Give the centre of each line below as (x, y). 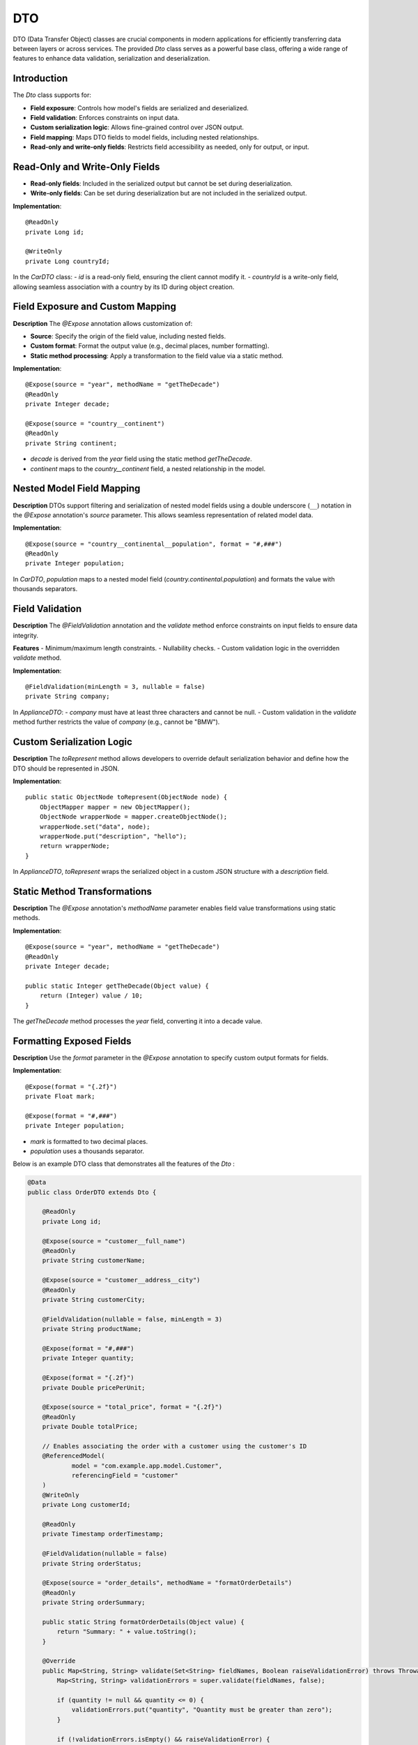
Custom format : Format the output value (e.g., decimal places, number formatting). (150, 346)
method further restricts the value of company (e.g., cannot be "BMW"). (116, 722)
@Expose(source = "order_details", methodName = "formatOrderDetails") (167, 1583)
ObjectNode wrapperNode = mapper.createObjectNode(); (133, 817)
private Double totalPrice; (90, 1427)
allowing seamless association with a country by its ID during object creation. (124, 287)
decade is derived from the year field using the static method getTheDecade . (141, 459)
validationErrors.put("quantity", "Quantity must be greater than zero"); (202, 1710)
